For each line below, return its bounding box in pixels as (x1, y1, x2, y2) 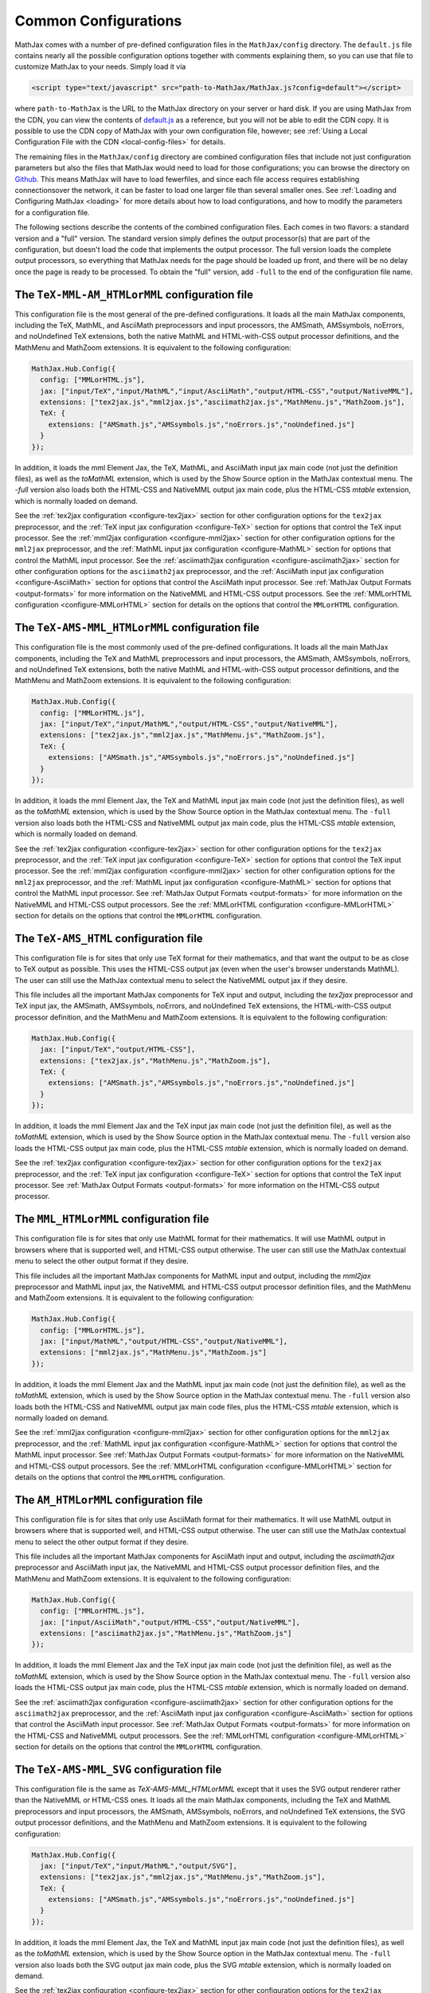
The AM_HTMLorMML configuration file (14, 1493, 203, 1507)
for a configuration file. (14, 207, 91, 217)
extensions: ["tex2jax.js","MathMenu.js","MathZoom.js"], (40, 1056, 272, 1065)
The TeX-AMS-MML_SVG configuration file (14, 1763, 222, 1776)
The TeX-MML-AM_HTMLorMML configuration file (14, 288, 254, 301)
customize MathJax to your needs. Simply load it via (14, 62, 186, 72)
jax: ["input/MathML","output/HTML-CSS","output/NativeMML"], (40, 1337, 288, 1346)
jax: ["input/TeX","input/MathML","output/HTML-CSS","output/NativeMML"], (40, 720, 338, 729)
